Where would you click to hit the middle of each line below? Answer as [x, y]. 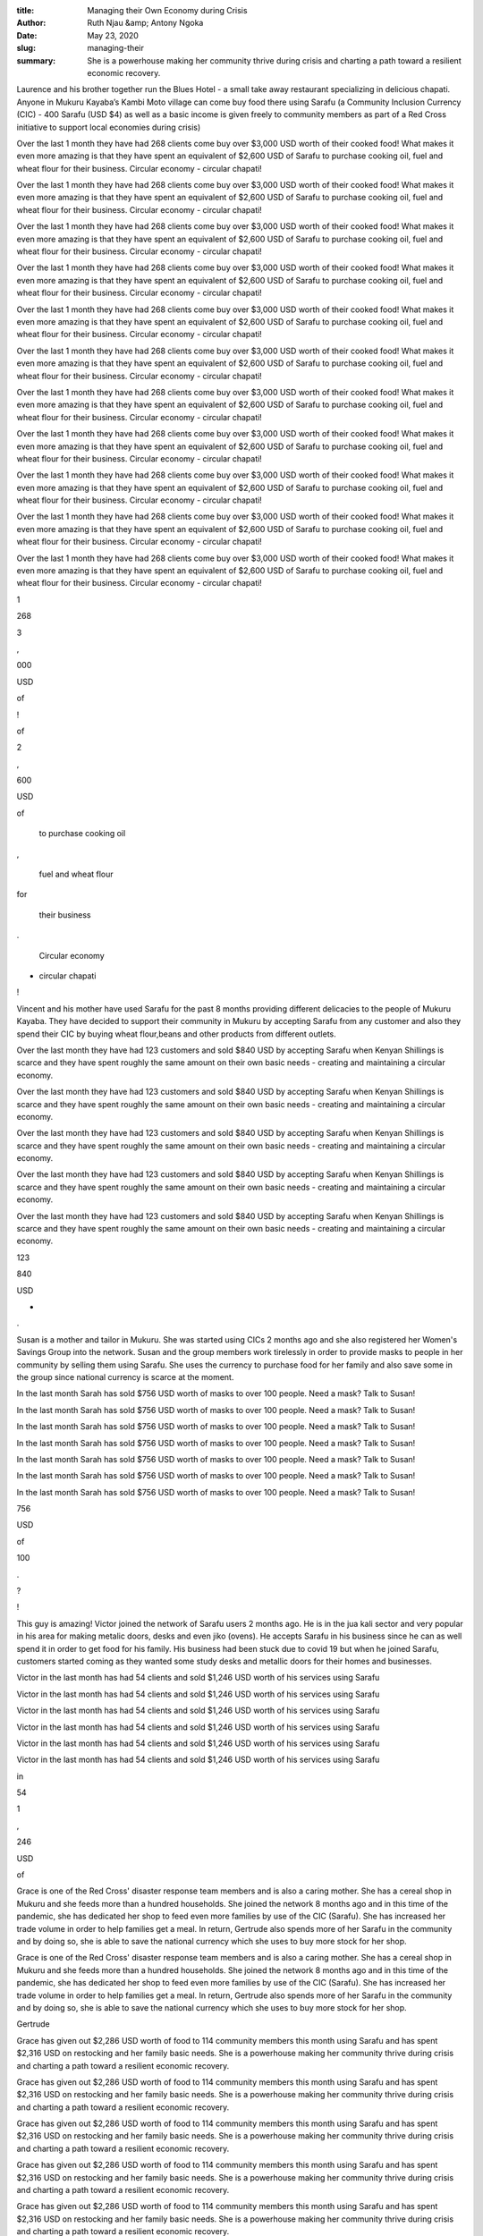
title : [25, 10]
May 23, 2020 [113, 35]
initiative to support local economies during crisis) [109, 127]
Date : [27, 35]
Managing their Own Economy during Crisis [167, 10]
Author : [31, 23]
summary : [36, 60]
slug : [26, 48]
